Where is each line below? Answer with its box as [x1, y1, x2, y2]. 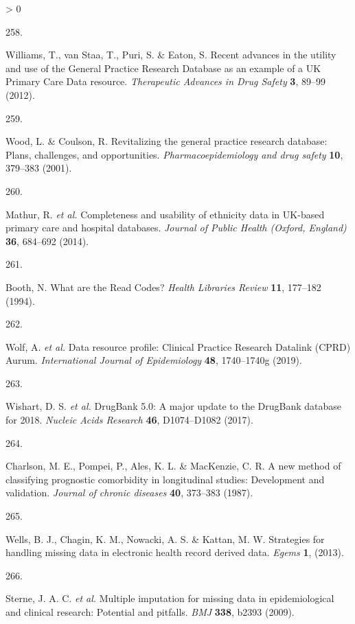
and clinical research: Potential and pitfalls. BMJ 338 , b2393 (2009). [5, 605, 295, 619]
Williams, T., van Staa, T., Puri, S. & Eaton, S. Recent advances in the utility [5, 47, 336, 62]
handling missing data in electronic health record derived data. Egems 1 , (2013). [5, 545, 344, 559]
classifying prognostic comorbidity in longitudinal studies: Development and [5, 472, 325, 486]
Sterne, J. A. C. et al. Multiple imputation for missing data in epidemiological [5, 591, 334, 605]
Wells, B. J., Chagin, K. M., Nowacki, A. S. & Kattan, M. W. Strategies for [5, 531, 325, 546]
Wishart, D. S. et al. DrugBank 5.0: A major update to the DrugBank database [5, 399, 342, 413]
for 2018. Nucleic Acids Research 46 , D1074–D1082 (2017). [5, 413, 253, 427]
